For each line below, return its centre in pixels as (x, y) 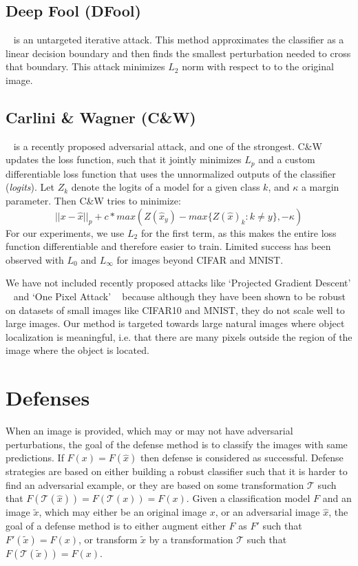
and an (337, 498)
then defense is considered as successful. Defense (242, 458)
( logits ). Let (30, 187)
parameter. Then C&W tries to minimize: (93, 201)
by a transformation (191, 539)
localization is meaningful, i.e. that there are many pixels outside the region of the (179, 336)
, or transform (108, 539)
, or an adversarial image (267, 512)
